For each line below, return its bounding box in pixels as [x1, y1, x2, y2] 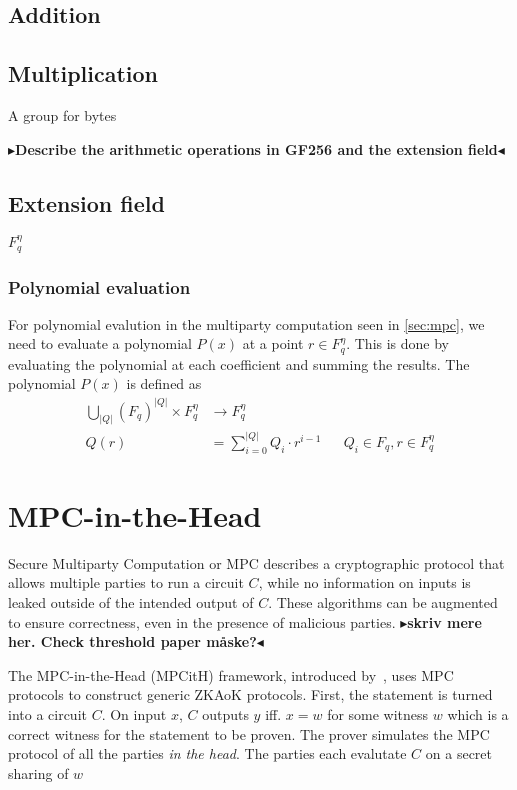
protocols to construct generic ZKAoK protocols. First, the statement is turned [8, 684, 493, 705]
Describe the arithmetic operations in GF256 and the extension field [15, 138, 498, 159]
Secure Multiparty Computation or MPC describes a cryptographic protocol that [8, 552, 505, 573]
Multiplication [8, 58, 159, 89]
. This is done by [346, 333, 450, 354]
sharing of [8, 762, 69, 783]
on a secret [425, 743, 492, 764]
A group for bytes [8, 104, 117, 125]
